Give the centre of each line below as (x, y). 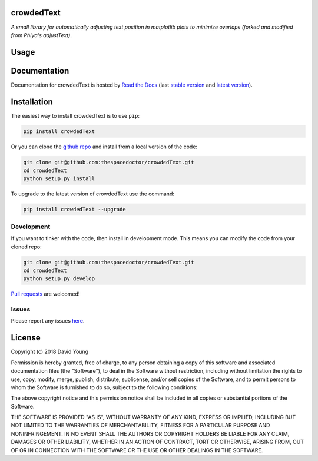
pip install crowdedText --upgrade (74, 210)
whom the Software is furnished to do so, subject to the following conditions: (104, 387)
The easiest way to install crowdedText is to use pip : (75, 115)
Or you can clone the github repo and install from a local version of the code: (104, 147)
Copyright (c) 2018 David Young (49, 352)
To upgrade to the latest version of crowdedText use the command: (93, 194)
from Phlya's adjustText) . (41, 35)
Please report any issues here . (48, 321)
